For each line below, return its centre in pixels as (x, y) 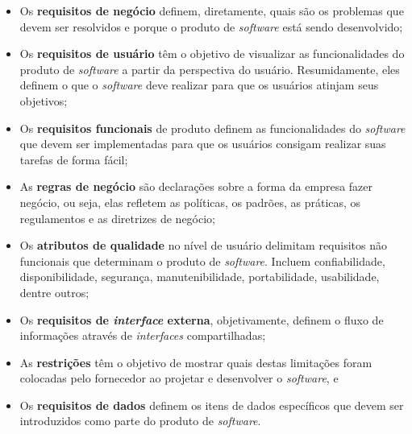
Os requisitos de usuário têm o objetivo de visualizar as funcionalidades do (212, 54)
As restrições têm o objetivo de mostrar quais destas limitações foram (196, 362)
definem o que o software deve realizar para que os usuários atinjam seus (199, 85)
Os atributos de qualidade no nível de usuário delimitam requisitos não (204, 245)
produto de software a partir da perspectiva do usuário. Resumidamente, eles (210, 69)
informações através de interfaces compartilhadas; (143, 335)
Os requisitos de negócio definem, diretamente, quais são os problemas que (212, 10)
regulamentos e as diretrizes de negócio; (117, 218)
